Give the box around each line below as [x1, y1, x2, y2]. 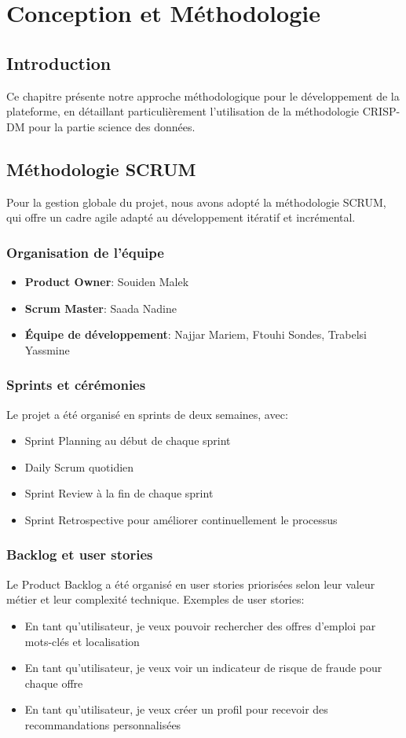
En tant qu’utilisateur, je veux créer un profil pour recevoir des [24, 701, 328, 718]
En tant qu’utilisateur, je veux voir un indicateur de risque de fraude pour [24, 659, 382, 676]
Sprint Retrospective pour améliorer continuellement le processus [24, 511, 338, 527]
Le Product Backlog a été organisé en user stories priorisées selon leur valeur [6, 575, 375, 592]
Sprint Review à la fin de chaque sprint [24, 485, 214, 501]
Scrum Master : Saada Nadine [24, 299, 177, 316]
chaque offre [24, 674, 83, 691]
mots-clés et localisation [24, 633, 140, 649]
